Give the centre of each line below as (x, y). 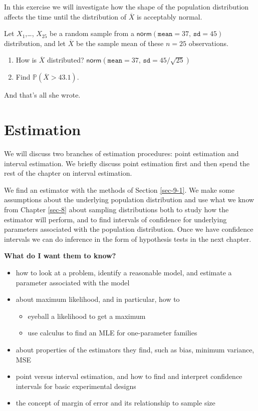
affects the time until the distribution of (65, 16)
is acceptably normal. (169, 16)
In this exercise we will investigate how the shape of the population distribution (126, 7)
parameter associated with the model (73, 282)
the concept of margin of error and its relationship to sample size (115, 403)
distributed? (66, 60)
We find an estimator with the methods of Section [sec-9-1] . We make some (119, 189)
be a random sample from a (92, 33)
